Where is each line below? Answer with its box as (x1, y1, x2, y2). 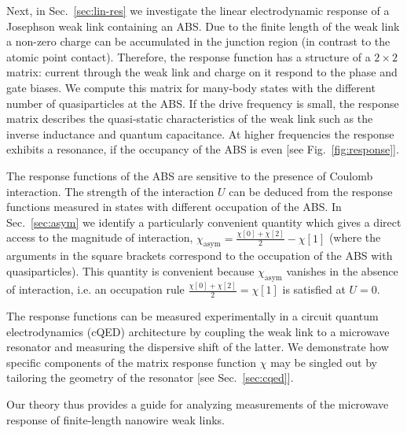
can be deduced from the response (229, 183, 393, 199)
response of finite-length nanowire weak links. (6, 411, 225, 427)
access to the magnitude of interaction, (6, 229, 193, 246)
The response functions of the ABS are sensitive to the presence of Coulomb (6, 167, 373, 183)
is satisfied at (282, 281, 346, 298)
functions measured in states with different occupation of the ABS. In (6, 198, 342, 215)
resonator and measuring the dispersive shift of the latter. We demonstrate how (6, 339, 389, 355)
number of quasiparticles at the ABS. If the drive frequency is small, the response (6, 94, 399, 111)
